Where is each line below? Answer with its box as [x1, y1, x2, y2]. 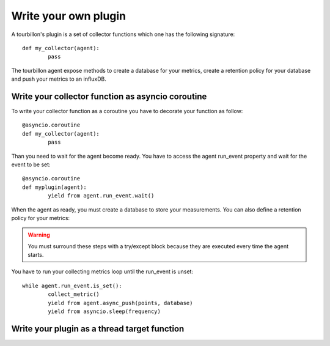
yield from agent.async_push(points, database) [48, 300, 193, 306]
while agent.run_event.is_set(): [22, 282, 122, 289]
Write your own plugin [11, 9, 127, 23]
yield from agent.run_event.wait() [48, 193, 155, 199]
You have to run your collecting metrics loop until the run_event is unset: [11, 268, 194, 275]
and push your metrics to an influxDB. [11, 75, 107, 83]
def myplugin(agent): [22, 183, 87, 191]
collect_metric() [48, 291, 100, 298]
